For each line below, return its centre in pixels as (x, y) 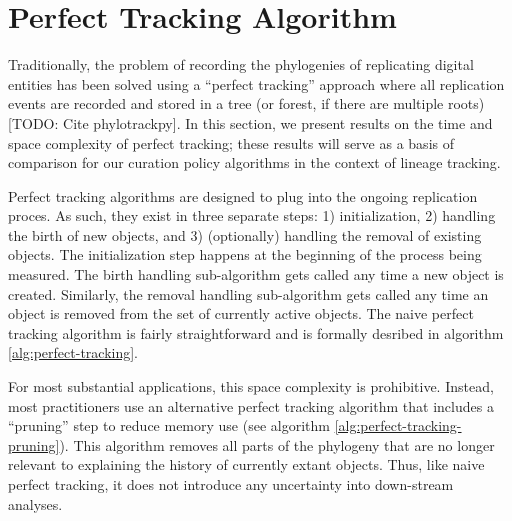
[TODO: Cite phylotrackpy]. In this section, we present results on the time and (250, 122)
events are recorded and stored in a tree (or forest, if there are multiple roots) (246, 103)
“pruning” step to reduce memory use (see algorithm (169, 425)
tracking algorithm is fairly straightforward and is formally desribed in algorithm (256, 332)
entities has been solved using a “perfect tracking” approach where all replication (256, 83)
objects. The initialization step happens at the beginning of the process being (245, 254)
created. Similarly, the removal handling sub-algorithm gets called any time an (248, 293)
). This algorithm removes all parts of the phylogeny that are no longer (277, 444)
